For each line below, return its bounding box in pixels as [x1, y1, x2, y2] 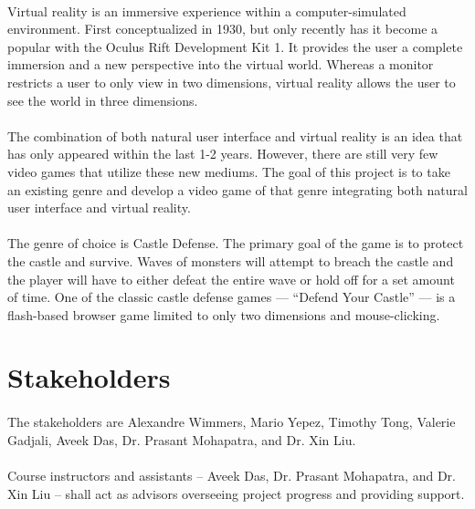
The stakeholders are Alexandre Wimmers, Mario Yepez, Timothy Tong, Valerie [7, 412, 456, 431]
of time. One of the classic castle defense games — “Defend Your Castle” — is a [7, 287, 456, 306]
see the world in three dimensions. [7, 90, 198, 109]
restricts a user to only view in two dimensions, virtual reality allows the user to [7, 72, 456, 91]
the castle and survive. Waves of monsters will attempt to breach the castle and [7, 251, 454, 270]
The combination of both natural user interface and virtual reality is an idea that [7, 126, 463, 145]
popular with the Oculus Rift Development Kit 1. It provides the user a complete [7, 36, 463, 56]
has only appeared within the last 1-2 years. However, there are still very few [7, 144, 438, 163]
